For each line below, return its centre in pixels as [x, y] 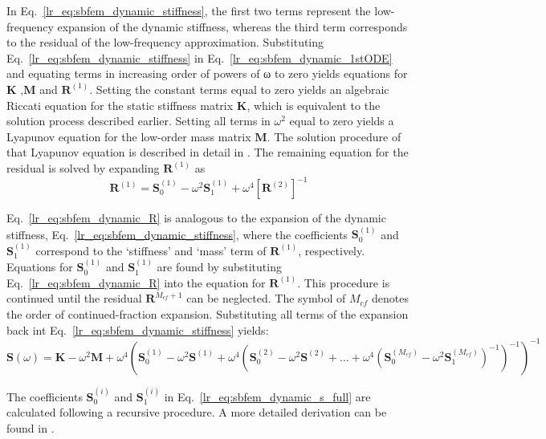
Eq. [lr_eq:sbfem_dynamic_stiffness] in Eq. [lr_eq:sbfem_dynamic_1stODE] [200, 57]
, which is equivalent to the [314, 105]
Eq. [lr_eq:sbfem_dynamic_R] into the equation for [136, 282]
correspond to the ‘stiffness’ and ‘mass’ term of [151, 250]
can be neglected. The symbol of [266, 298]
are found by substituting [219, 267]
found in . [31, 427]
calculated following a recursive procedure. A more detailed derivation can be [197, 412]
